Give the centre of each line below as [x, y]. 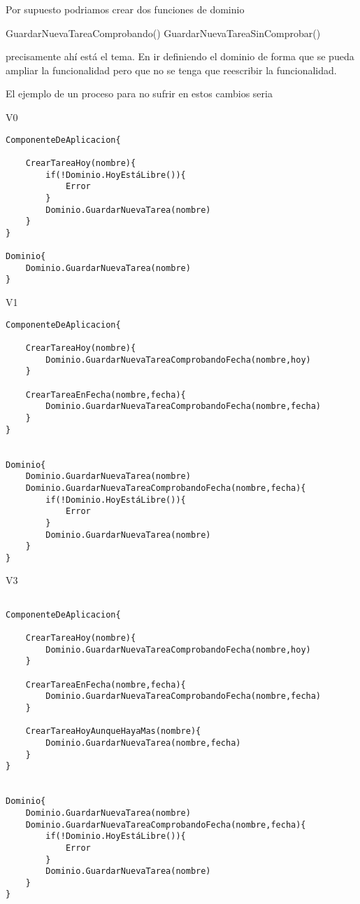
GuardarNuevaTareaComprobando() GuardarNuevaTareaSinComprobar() [163, 33]
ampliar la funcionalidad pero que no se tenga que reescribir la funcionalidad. [171, 70]
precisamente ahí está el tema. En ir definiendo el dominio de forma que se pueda [180, 56]
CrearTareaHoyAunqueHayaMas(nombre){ [113, 731]
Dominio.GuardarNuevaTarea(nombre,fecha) [143, 743]
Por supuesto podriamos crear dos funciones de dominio [125, 9]
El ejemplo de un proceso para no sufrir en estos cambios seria [139, 93]
